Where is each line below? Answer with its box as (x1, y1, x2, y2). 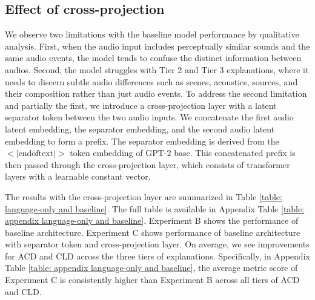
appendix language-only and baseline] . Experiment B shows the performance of (5, 214, 299, 227)
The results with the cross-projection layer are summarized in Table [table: (5, 190, 282, 203)
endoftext (18, 149, 54, 158)
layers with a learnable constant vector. (5, 170, 151, 183)
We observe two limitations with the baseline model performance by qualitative (5, 28, 299, 41)
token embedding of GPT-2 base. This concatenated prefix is (70, 146, 296, 159)
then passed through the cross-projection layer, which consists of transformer (5, 158, 290, 171)
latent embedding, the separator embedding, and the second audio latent (5, 122, 275, 135)
